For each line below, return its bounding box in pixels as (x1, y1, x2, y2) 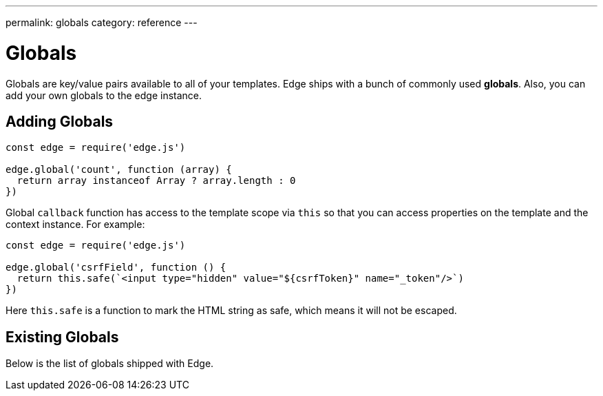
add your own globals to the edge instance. (6, 89, 202, 101)
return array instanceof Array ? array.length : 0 (17, 175, 296, 187)
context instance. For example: (6, 218, 145, 231)
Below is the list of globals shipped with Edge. (6, 357, 214, 370)
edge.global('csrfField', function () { (6, 262, 226, 273)
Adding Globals (6, 112, 114, 130)
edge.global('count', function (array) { (6, 164, 232, 176)
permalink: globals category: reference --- (6, 17, 198, 28)
